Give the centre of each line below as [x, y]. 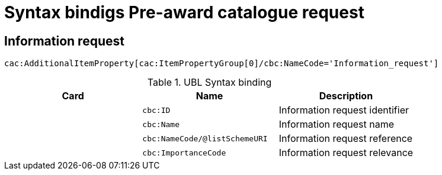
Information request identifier [344, 110]
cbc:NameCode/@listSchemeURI [205, 138]
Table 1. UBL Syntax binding [209, 82]
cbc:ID [156, 110]
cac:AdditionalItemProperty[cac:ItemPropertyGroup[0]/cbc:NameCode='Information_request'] [222, 64]
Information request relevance [346, 153]
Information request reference [346, 139]
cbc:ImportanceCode [184, 153]
